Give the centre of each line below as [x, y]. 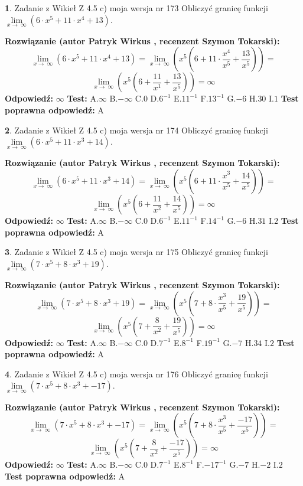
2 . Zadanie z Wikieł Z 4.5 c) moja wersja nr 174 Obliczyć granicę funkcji [136, 130]
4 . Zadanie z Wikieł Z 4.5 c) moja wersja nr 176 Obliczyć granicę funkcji [136, 374]
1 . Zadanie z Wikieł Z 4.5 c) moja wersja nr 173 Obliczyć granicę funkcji [136, 8]
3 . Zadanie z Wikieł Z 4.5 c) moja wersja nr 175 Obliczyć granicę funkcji [136, 252]
